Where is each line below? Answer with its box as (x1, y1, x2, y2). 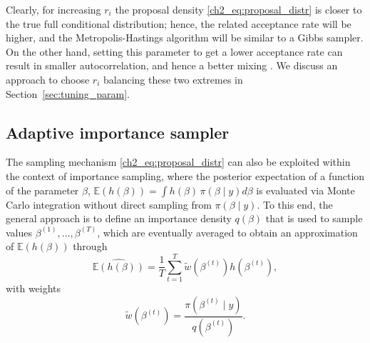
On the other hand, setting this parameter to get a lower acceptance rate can (6, 44, 343, 59)
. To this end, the (257, 197, 333, 212)
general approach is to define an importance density (6, 211, 232, 226)
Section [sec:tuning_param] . (6, 86, 130, 101)
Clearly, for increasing (6, 2, 101, 16)
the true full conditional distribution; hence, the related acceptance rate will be (6, 16, 351, 31)
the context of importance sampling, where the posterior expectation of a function (6, 168, 365, 183)
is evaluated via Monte (256, 182, 355, 197)
